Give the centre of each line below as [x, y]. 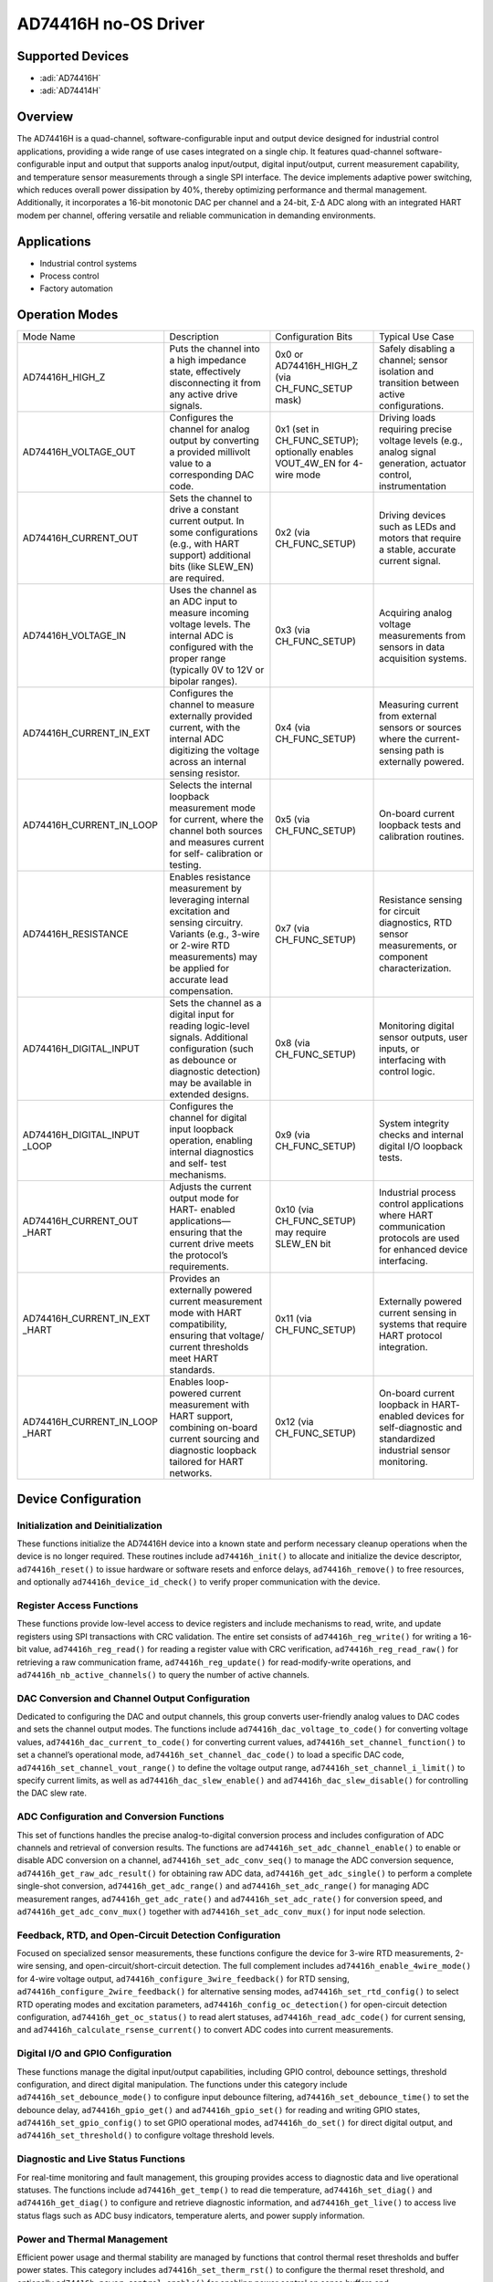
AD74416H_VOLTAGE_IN [74, 636]
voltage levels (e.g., [421, 441]
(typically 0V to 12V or [217, 670]
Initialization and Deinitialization [90, 1525]
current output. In [207, 521]
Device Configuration [79, 1498]
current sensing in [418, 1313]
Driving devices [413, 516]
